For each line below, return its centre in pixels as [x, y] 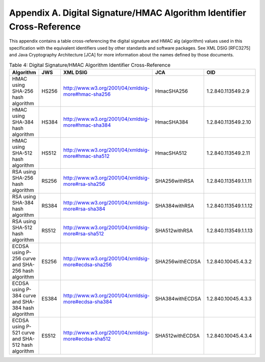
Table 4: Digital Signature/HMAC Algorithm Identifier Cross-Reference [90, 65]
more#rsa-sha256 [84, 184]
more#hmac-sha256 [87, 94]
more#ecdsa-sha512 [87, 338]
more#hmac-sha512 [86, 156]
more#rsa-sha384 [84, 208]
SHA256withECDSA [178, 261]
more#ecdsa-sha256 [88, 264]
